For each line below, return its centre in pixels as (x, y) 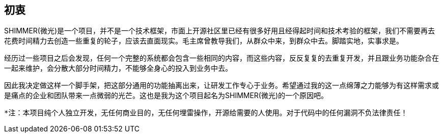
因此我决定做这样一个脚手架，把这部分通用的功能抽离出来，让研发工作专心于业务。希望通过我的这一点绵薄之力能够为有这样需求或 (222, 85)
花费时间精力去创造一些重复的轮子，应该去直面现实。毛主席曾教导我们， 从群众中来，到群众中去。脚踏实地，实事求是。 (204, 41)
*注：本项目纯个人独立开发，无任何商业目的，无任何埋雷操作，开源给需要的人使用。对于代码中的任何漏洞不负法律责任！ (206, 113)
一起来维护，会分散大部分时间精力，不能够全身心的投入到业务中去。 (118, 68)
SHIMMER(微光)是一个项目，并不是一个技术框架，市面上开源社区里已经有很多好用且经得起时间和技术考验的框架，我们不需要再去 (220, 31)
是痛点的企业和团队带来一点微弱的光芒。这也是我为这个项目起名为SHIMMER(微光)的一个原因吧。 (166, 96)
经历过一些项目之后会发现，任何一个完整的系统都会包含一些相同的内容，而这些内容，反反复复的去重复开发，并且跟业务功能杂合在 (222, 58)
